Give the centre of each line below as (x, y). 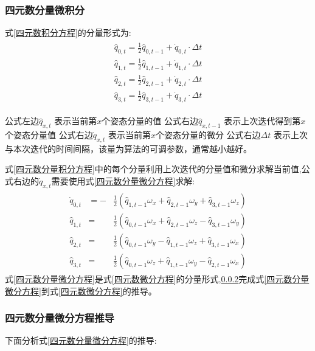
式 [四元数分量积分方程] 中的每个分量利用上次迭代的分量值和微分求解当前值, (153, 169)
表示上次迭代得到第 (262, 121)
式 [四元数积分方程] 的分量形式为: (68, 33)
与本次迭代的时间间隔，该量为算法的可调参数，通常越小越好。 (128, 148)
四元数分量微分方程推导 (60, 318)
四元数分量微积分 (45, 9)
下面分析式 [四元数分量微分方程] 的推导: (81, 340)
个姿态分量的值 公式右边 (150, 121)
